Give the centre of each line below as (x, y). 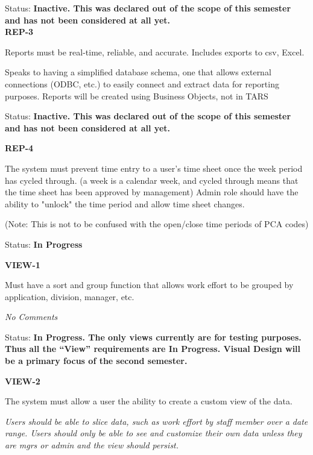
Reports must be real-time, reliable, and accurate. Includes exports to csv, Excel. (155, 52)
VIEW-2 (23, 381)
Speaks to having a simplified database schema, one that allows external (138, 72)
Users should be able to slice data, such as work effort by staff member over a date (156, 421)
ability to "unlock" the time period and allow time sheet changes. (125, 203)
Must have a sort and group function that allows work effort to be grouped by (149, 285)
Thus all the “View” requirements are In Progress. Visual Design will (153, 349)
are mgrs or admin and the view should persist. (92, 445)
